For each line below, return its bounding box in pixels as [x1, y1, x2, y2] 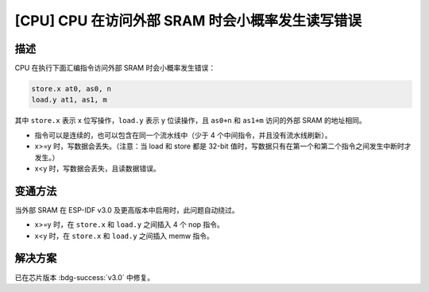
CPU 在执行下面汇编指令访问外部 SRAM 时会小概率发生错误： [14, 63, 216, 73]
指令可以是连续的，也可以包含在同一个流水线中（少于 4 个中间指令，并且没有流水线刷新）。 [34, 130, 332, 140]
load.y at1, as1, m [31, 95, 107, 105]
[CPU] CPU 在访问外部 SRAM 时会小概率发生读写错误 [14, 12, 362, 29]
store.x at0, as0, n [31, 84, 111, 94]
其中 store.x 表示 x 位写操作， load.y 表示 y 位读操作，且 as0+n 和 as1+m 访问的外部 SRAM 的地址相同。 [14, 116, 366, 125]
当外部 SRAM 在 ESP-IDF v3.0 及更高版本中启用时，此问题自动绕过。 [14, 205, 239, 214]
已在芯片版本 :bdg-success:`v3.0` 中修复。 [14, 272, 155, 282]
